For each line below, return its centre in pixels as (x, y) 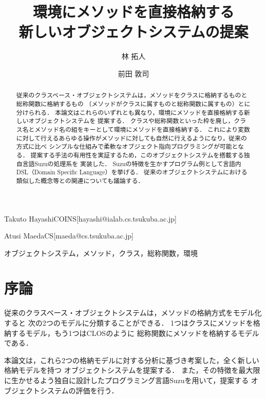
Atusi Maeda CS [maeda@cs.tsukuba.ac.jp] (69, 236)
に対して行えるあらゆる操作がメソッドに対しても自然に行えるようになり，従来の (131, 138)
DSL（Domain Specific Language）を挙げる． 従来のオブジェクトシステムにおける (132, 172)
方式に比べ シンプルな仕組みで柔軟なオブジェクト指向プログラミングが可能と (127, 146)
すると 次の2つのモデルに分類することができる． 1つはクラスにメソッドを (129, 323)
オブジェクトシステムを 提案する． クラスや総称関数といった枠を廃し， (131, 121)
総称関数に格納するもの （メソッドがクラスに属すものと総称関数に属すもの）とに (133, 103)
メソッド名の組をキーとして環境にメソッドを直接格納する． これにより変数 (142, 129)
